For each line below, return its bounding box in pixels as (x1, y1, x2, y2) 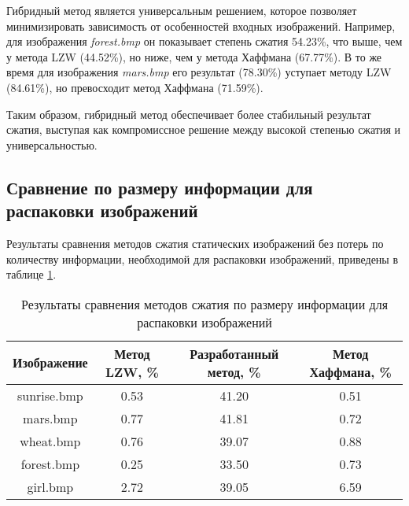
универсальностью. (6, 136, 98, 153)
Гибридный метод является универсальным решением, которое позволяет (6, 2, 357, 18)
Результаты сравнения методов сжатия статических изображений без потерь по (6, 235, 384, 251)
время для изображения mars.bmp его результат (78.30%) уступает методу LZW (6, 64, 392, 80)
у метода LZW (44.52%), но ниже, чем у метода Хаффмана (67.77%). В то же (6, 48, 382, 65)
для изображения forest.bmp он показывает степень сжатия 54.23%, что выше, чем (6, 33, 403, 50)
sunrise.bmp (17, 386, 83, 404)
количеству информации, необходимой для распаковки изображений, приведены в (6, 250, 399, 267)
